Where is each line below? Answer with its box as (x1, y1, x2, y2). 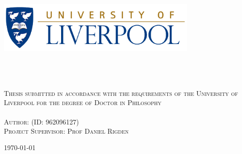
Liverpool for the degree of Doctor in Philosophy (4, 97, 161, 108)
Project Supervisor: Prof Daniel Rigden (4, 126, 129, 136)
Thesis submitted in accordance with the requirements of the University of (4, 88, 238, 98)
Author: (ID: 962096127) (4, 116, 79, 126)
